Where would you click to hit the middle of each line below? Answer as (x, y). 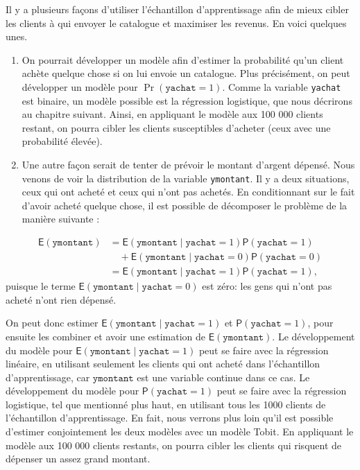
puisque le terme (41, 286)
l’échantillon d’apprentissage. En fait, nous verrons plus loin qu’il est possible (170, 418)
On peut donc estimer (52, 323)
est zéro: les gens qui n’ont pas (267, 286)
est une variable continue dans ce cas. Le (223, 377)
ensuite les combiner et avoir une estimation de (106, 336)
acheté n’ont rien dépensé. (61, 299)
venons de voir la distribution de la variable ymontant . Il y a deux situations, (186, 178)
